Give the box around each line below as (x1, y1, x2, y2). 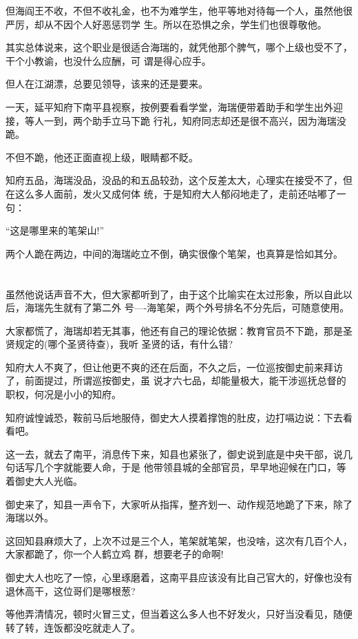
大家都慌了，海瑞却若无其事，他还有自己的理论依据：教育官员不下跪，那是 (6, 323, 343, 337)
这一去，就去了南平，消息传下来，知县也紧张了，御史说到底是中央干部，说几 (6, 446, 352, 461)
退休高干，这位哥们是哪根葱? (6, 583, 136, 598)
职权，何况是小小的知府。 (6, 387, 121, 401)
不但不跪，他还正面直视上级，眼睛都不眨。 (6, 149, 198, 164)
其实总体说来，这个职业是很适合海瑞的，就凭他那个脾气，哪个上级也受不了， (6, 40, 352, 54)
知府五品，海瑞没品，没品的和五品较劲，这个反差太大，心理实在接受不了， (6, 173, 343, 187)
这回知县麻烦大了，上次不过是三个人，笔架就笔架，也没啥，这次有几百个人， (6, 533, 352, 547)
